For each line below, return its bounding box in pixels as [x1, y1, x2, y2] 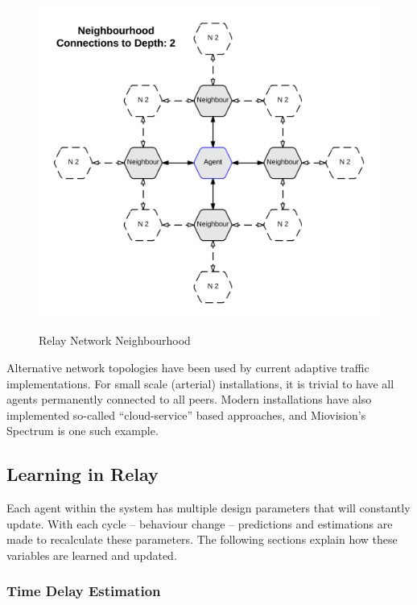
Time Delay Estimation [6, 581, 161, 601]
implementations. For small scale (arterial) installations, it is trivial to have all [6, 375, 394, 392]
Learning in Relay [6, 462, 159, 487]
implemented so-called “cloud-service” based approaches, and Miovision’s [6, 406, 366, 423]
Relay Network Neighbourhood [39, 332, 191, 349]
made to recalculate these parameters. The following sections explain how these [6, 531, 398, 548]
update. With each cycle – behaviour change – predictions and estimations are [6, 515, 393, 532]
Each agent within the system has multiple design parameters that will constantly [6, 499, 411, 516]
